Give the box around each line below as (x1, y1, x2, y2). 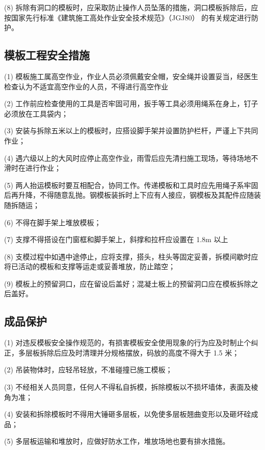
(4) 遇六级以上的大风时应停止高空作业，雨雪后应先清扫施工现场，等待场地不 (4, 152, 258, 163)
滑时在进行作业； (4, 162, 61, 173)
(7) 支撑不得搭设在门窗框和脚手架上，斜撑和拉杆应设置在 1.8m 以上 (4, 234, 228, 245)
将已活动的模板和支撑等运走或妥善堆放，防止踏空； (4, 261, 175, 272)
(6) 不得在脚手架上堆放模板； (4, 217, 101, 227)
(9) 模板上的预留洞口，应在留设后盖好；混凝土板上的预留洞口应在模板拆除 (4, 278, 251, 289)
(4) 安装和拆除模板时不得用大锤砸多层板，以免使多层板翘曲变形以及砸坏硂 (4, 409, 251, 419)
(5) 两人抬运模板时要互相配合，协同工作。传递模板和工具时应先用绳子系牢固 (4, 179, 258, 190)
